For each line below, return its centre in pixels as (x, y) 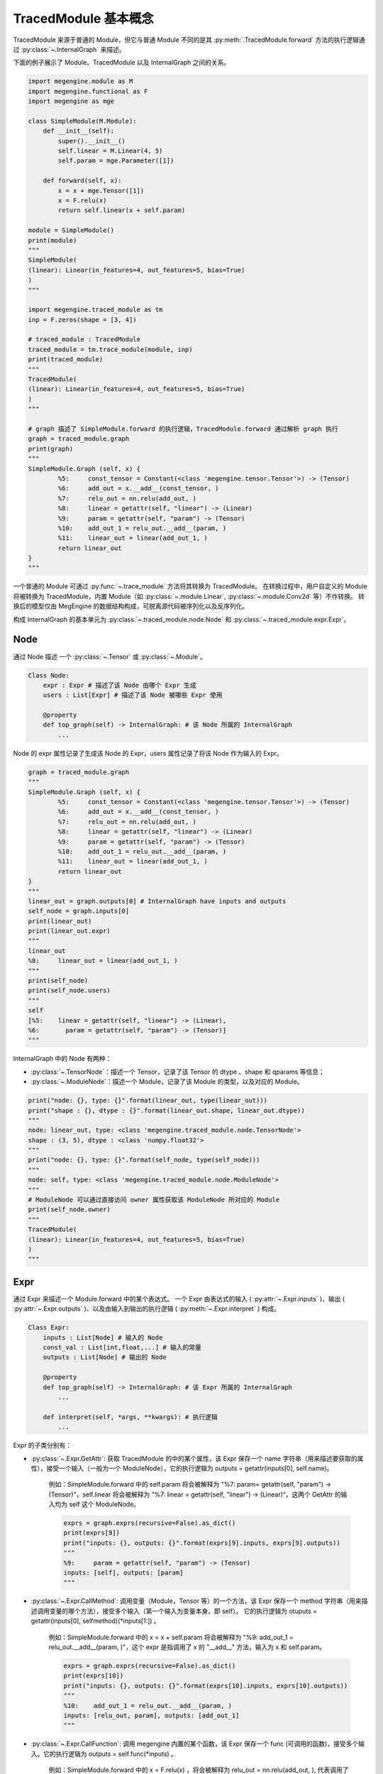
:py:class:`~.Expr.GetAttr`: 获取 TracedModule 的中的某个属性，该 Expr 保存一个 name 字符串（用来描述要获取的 (194, 1458)
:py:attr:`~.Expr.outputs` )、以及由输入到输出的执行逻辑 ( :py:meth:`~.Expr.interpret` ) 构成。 (146, 1309)
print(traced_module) (66, 359)
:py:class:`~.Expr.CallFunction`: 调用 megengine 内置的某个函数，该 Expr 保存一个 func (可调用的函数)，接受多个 (195, 1744)
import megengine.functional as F (88, 91)
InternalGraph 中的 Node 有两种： (62, 1059)
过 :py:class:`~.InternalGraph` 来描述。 (69, 49)
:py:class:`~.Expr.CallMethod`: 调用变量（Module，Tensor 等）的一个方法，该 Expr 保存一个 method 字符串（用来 (196, 1601)
